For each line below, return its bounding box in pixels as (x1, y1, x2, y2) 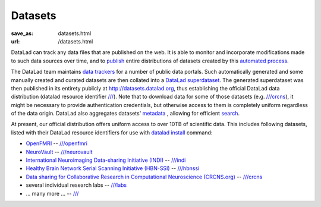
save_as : (11, 30, 34, 37)
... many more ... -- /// (26, 190, 79, 197)
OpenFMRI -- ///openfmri (26, 140, 87, 147)
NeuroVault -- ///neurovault (26, 148, 93, 155)
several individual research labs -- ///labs (26, 181, 127, 189)
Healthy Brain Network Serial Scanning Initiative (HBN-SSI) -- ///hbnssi (26, 165, 200, 172)
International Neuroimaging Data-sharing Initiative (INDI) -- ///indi (26, 156, 186, 164)
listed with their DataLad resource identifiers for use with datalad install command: (11, 128, 213, 136)
